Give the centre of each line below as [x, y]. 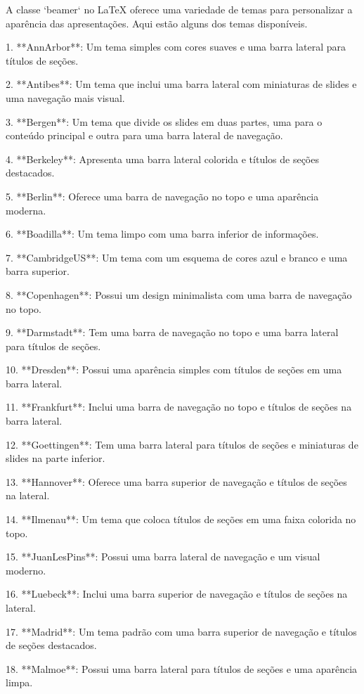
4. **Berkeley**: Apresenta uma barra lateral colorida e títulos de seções [162, 159]
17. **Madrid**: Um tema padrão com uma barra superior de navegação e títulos [181, 631]
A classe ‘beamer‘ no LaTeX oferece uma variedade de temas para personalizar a [179, 9]
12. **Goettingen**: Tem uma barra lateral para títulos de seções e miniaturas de [182, 444]
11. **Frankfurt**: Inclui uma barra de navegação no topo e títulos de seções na [179, 407]
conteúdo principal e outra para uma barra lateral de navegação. [144, 135]
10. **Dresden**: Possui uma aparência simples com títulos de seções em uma [174, 370]
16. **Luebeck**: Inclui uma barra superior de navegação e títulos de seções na [177, 594]
